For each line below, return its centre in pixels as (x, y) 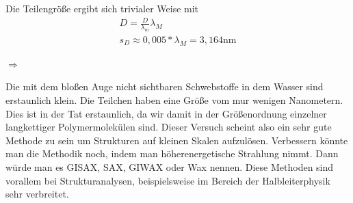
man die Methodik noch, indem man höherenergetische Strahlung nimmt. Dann (172, 153)
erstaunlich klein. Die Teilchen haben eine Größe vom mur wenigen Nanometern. (174, 99)
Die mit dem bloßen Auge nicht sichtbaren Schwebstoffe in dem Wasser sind (165, 86)
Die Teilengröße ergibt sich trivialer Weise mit (102, 8)
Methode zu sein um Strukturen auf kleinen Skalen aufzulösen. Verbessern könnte (177, 140)
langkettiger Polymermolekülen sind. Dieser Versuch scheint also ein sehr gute (169, 127)
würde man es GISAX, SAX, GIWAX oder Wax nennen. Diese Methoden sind (170, 166)
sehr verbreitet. (37, 194)
